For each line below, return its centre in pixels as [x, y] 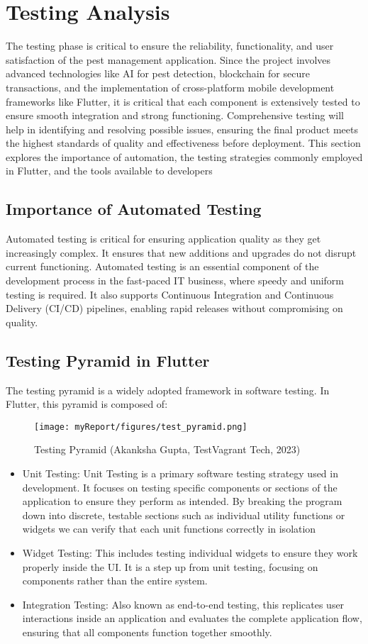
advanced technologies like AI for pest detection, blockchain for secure [158, 73]
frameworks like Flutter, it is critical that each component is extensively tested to [183, 101]
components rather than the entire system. [115, 581]
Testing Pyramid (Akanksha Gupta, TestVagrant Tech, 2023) [167, 449]
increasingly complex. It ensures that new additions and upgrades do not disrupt [181, 252]
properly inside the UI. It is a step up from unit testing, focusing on [170, 566]
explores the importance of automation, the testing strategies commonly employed [184, 156]
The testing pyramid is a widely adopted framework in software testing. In [168, 390]
